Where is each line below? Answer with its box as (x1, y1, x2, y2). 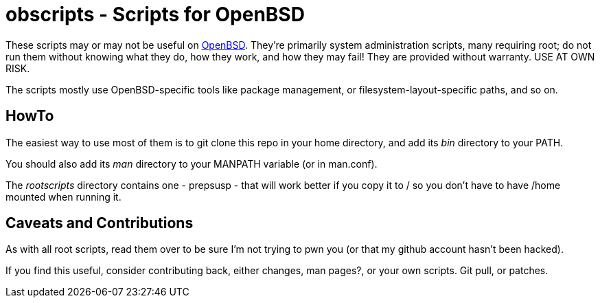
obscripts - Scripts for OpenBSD (5, 3, 305, 26)
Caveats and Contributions (5, 214, 194, 232)
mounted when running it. (5, 190, 122, 203)
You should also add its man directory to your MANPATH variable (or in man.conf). (5, 157, 378, 170)
